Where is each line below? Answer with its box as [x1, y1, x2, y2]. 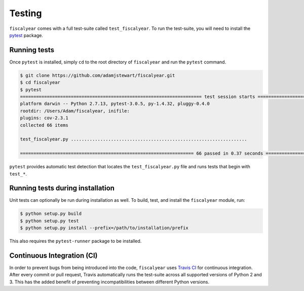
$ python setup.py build [20, 211, 82, 216]
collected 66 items [20, 122, 68, 128]
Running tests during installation [9, 184, 115, 193]
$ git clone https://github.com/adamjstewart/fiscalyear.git [20, 72, 175, 78]
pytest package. [9, 32, 43, 38]
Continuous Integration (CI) [9, 251, 98, 260]
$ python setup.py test [20, 218, 80, 224]
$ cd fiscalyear [20, 80, 61, 86]
